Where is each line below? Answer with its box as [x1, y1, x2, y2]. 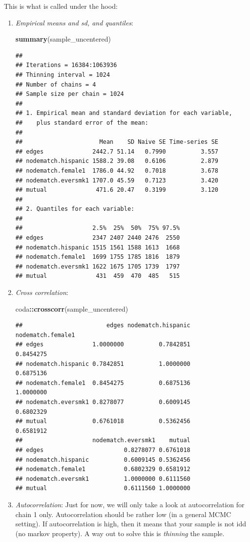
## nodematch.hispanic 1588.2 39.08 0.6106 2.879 [15, 158, 219, 165]
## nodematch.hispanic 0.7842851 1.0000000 [15, 360, 190, 367]
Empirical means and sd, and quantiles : [15, 17, 133, 27]
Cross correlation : [15, 287, 68, 297]
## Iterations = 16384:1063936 [15, 62, 117, 69]
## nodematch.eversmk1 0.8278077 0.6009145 [15, 398, 190, 406]
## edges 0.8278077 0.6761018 [15, 446, 190, 453]
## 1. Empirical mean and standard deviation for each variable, [15, 110, 232, 117]
